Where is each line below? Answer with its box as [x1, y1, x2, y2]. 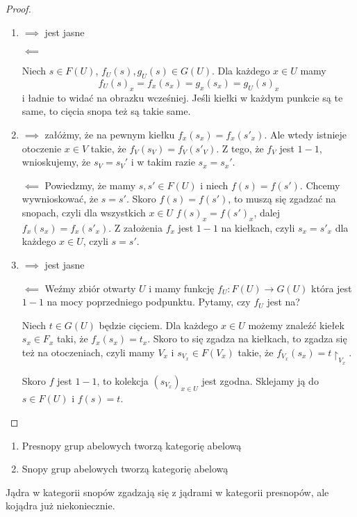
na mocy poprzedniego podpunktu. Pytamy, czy [47, 294, 251, 309]
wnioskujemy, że [22, 154, 91, 169]
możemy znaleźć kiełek [248, 317, 344, 332]
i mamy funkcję [149, 280, 215, 295]
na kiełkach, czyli [221, 220, 295, 234]
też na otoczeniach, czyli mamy [22, 344, 155, 359]
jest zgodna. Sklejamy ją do [201, 373, 319, 388]
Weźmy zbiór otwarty [44, 280, 136, 295]
